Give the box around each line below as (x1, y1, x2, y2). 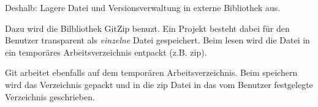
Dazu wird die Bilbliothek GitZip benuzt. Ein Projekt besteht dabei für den (5, 21, 290, 34)
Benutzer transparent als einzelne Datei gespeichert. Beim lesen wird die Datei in (5, 34, 310, 46)
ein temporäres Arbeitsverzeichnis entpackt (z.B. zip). (5, 45, 207, 58)
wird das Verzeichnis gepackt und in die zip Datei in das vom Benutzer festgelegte (5, 78, 313, 90)
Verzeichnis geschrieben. (5, 90, 95, 103)
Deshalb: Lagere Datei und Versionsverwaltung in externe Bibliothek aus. (5, 1, 281, 13)
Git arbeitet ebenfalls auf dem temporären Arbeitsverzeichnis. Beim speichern (5, 66, 298, 79)
